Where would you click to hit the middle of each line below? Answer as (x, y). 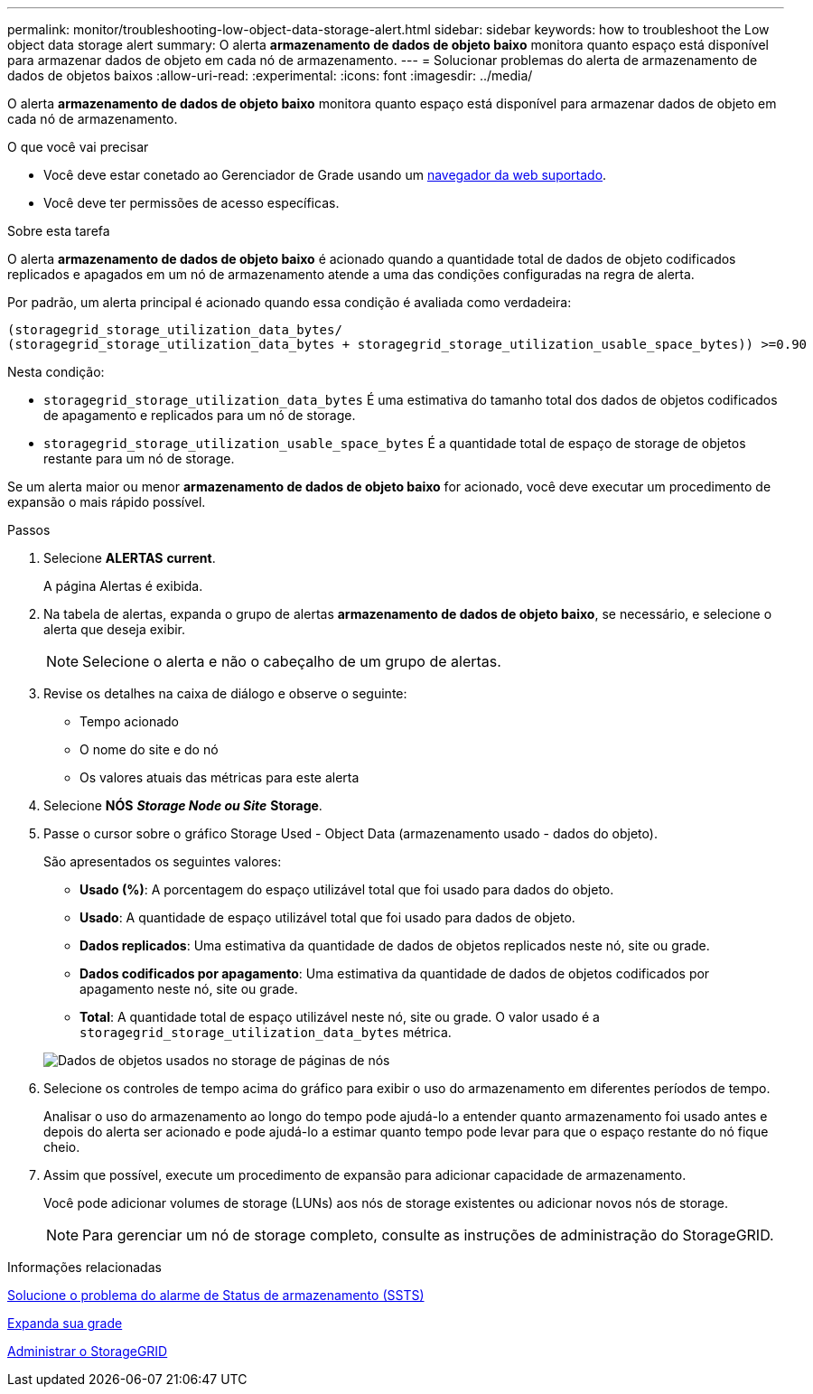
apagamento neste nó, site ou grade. (189, 989)
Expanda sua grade (65, 1323)
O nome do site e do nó (149, 749)
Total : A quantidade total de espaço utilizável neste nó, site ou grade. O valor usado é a (340, 1017)
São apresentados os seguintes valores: (163, 861)
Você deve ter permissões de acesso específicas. (192, 203)
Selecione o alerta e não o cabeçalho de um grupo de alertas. (292, 661)
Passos (29, 530)
